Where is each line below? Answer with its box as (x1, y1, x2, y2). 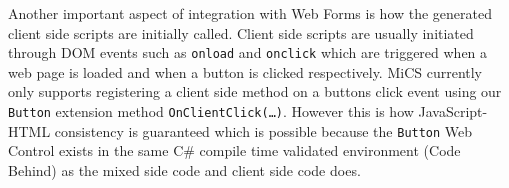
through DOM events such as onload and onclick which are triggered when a (8, 42, 488, 63)
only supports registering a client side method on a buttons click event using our (8, 81, 502, 102)
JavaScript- (418, 101, 488, 122)
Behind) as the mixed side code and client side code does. (8, 159, 361, 180)
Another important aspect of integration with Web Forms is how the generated (8, 3, 493, 23)
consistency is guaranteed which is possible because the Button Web (54, 120, 473, 141)
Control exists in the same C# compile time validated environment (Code (8, 140, 461, 161)
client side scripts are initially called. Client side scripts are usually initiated (8, 22, 474, 43)
